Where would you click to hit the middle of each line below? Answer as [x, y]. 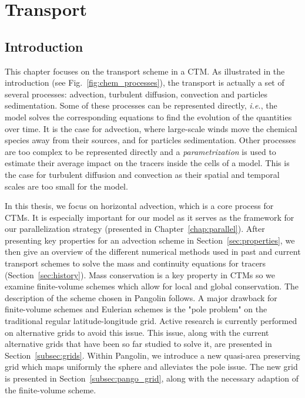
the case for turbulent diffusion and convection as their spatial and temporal [142, 174]
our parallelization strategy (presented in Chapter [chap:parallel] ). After [135, 229]
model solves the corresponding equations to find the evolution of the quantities [148, 117]
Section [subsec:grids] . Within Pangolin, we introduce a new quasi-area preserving [152, 355]
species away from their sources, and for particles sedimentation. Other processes [150, 140]
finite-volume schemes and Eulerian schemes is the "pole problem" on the [136, 309]
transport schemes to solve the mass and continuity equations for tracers [135, 263]
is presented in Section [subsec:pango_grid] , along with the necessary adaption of [152, 378]
